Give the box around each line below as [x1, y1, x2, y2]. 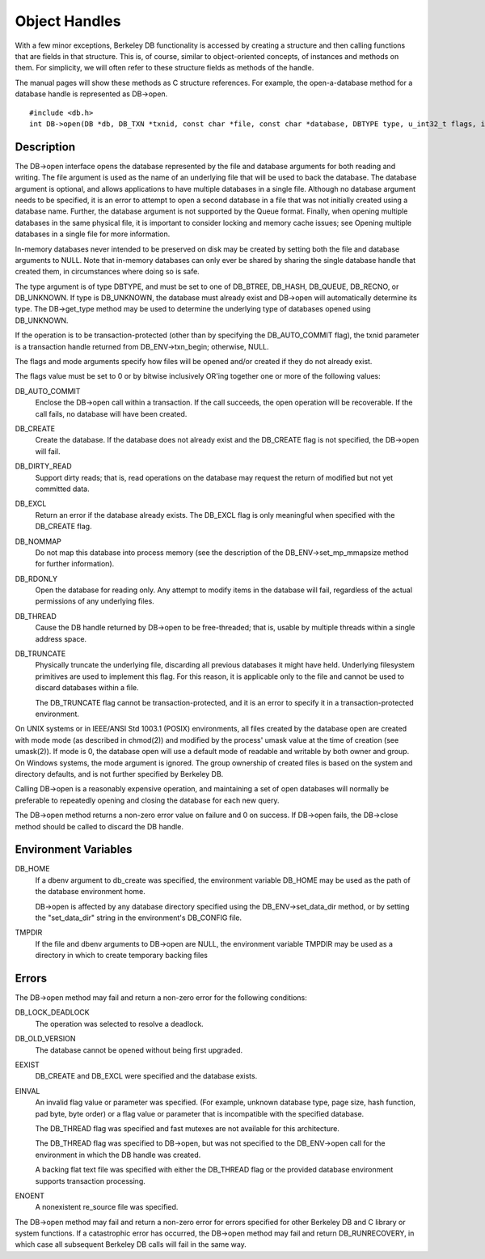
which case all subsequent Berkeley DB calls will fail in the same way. [15, 1240, 247, 1249]
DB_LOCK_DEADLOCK [15, 1007, 90, 1017]
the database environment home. [35, 887, 145, 897]
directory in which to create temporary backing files [35, 951, 208, 960]
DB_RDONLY [15, 574, 58, 583]
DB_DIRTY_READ [15, 461, 72, 471]
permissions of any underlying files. [35, 596, 155, 606]
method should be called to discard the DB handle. [15, 821, 183, 831]
